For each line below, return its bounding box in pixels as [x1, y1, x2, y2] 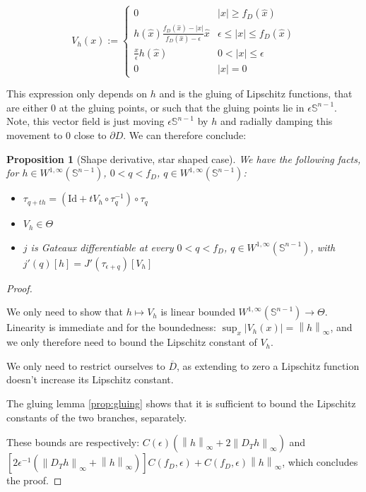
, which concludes [282, 455, 358, 469]
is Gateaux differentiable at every [30, 239, 174, 254]
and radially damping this [220, 114, 333, 128]
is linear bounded [160, 304, 235, 319]
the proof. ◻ [6, 473, 62, 488]
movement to [6, 128, 63, 143]
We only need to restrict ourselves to [6, 358, 165, 373]
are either [6, 100, 48, 114]
